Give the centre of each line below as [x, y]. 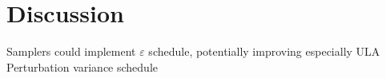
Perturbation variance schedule [82, 66]
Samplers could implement [71, 51]
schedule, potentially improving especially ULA [264, 51]
